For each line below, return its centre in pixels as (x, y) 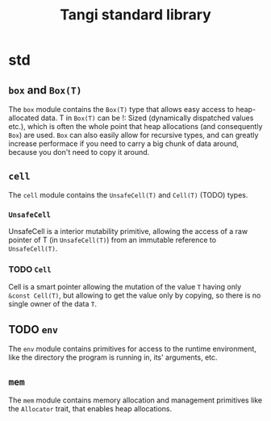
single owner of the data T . (52, 304)
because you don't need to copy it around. (79, 152)
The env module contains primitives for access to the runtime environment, (132, 349)
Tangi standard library (135, 15)
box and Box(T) (45, 90)
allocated (24, 118)
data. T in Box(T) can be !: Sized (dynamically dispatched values (147, 118)
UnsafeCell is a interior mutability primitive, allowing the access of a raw (128, 231)
